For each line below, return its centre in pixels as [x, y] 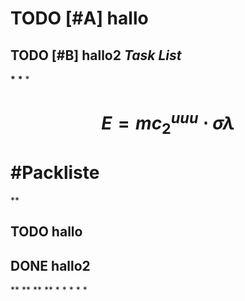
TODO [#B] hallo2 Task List [96, 55]
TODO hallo [46, 232]
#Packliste [55, 173]
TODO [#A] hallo [79, 18]
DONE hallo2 [50, 265]
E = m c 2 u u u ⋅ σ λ [168, 123]
